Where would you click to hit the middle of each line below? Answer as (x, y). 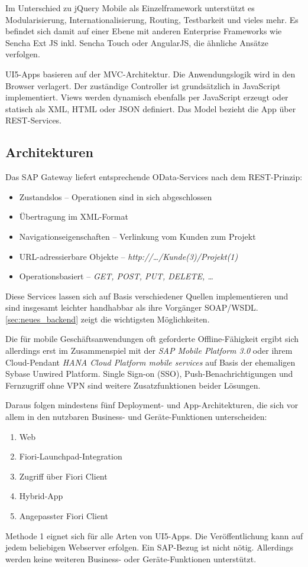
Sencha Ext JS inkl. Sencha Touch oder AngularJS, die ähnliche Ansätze (137, 42)
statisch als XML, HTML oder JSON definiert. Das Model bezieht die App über (151, 108)
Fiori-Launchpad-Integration (71, 456)
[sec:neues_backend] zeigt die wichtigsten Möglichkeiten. (108, 319)
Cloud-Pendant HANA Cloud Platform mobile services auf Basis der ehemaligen (150, 362)
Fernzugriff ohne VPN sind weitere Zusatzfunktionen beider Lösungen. (133, 385)
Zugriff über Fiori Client (63, 476)
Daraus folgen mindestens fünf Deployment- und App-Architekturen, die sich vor (152, 405)
